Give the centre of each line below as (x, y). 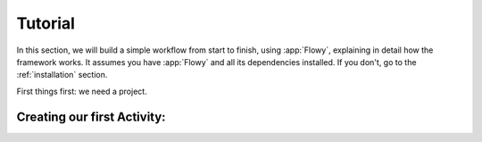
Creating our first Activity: (91, 117)
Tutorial (46, 23)
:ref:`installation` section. (62, 75)
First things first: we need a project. (82, 91)
